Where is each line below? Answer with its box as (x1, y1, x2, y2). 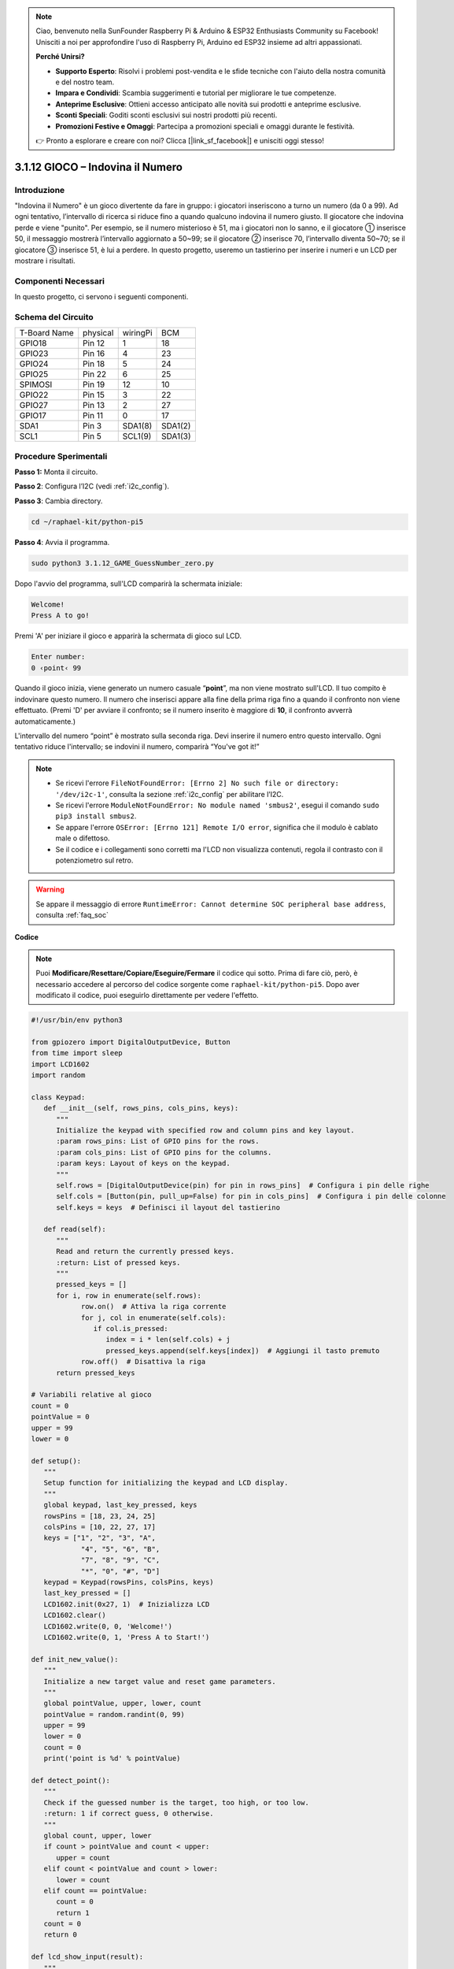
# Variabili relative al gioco (31, 1390, 153, 1400)
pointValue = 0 (31, 1412, 90, 1422)
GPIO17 (19, 410, 46, 421)
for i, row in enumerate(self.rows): (56, 1291, 202, 1300)
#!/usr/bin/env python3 (31, 1016, 124, 1025)
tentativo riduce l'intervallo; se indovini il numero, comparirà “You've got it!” (14, 742, 260, 751)
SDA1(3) (161, 431, 192, 442)
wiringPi (122, 328, 153, 339)
